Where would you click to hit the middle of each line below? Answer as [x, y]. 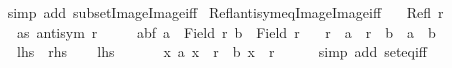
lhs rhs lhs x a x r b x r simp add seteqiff [222, 51]
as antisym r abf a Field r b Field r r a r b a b [226, 31]
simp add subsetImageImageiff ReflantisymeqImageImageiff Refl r [225, 12]
